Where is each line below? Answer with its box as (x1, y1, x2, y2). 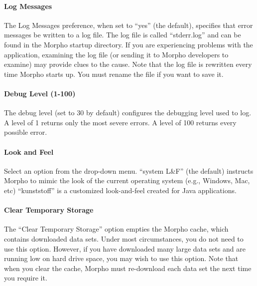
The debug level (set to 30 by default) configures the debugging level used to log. (4, 107, 252, 118)
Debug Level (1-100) (4, 88, 76, 98)
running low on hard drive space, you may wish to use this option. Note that (4, 253, 239, 264)
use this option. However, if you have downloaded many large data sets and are (4, 243, 246, 254)
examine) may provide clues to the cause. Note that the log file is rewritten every (4, 59, 252, 69)
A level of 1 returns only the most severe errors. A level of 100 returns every (4, 117, 237, 127)
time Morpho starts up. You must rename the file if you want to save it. (4, 68, 224, 79)
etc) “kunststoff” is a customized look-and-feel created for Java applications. (4, 185, 237, 195)
